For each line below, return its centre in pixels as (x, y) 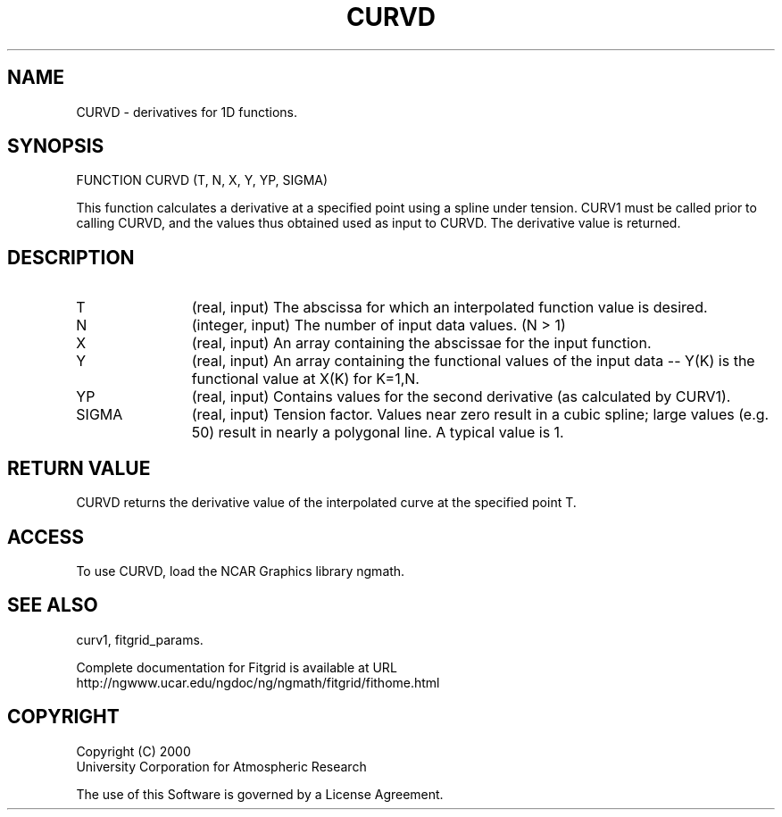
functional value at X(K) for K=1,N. (305, 379)
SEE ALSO (53, 605)
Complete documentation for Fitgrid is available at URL (237, 667)
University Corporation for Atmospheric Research (221, 766)
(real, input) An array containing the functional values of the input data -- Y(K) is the (473, 361)
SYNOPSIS (56, 146)
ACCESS (46, 537)
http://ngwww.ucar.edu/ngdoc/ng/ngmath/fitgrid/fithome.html (258, 682)
